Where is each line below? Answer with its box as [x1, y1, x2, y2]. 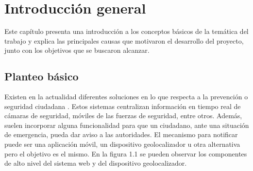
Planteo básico [4, 69, 79, 84]
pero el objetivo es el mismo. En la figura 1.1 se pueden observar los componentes [4, 148, 247, 158]
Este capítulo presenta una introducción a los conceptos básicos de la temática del [4, 26, 249, 36]
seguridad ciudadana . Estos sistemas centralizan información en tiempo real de [4, 101, 241, 111]
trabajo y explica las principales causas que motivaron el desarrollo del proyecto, [4, 35, 244, 46]
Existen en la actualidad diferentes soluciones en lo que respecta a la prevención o [4, 92, 248, 102]
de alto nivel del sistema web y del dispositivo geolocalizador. [4, 158, 187, 168]
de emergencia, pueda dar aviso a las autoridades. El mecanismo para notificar [4, 129, 238, 140]
